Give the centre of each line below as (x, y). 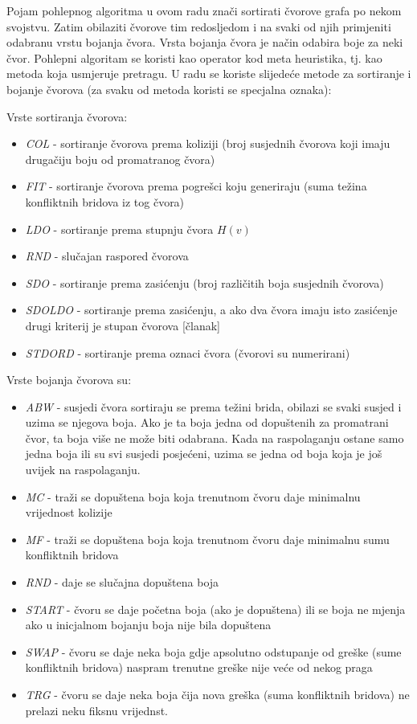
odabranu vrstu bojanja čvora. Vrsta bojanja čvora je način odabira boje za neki (205, 42)
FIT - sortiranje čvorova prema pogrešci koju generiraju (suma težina (196, 186)
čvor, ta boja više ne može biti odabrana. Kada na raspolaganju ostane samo (215, 438)
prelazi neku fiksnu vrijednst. (97, 710)
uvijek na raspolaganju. (83, 470)
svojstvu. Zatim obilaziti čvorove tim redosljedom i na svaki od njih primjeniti (199, 26)
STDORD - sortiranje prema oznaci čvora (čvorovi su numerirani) (188, 352)
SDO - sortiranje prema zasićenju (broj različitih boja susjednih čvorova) (204, 282)
